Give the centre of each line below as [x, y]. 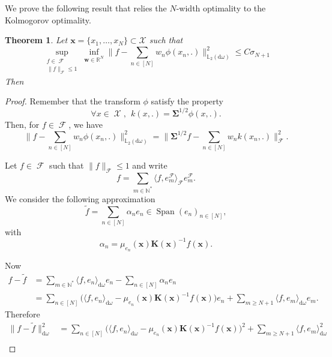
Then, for [22, 124]
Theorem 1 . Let [36, 40]
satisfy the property [187, 101]
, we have [86, 124]
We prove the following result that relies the [86, 8]
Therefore [23, 314]
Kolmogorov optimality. [48, 19]
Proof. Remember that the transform [73, 101]
